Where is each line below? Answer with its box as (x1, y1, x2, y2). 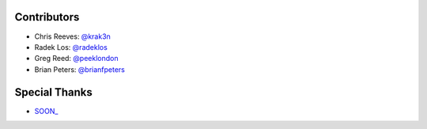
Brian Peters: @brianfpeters (34, 64, 126, 74)
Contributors (14, 10, 80, 24)
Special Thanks (14, 85, 93, 99)
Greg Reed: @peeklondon (34, 54, 119, 63)
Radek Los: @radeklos (34, 42, 108, 51)
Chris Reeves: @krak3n (34, 32, 111, 41)
